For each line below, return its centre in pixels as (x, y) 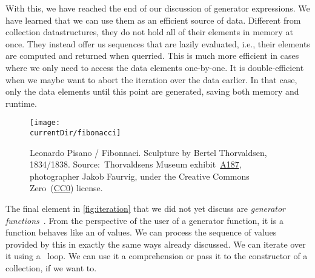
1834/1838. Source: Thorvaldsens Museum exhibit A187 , (136, 164)
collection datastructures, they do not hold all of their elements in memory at (149, 32)
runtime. (21, 103)
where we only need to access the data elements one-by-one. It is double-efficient (155, 67)
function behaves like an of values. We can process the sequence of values (141, 232)
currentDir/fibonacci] (75, 133)
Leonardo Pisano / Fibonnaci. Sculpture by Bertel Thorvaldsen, (148, 152)
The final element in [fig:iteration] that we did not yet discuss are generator (145, 208)
